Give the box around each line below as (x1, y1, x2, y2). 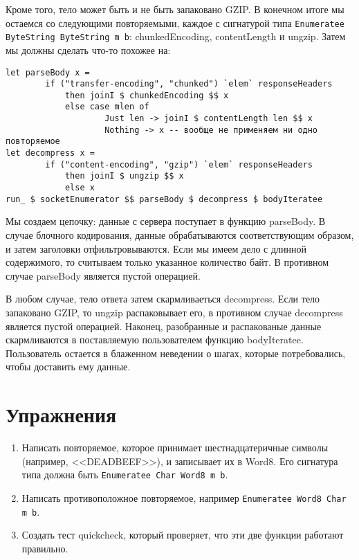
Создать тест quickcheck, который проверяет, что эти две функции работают (21, 527, 344, 542)
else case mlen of (64, 102, 149, 112)
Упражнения (6, 400, 117, 428)
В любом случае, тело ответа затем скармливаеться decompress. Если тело (6, 291, 320, 306)
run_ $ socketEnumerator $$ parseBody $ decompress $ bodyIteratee (6, 194, 323, 204)
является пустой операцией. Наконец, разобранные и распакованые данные (6, 318, 322, 333)
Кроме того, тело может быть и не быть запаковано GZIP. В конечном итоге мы (6, 2, 344, 16)
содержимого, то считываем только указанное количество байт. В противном (6, 255, 329, 269)
